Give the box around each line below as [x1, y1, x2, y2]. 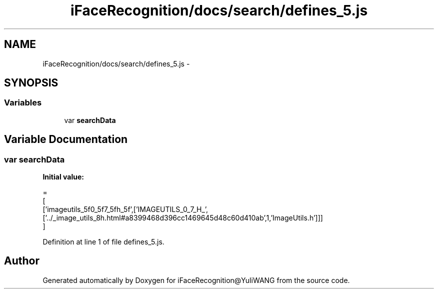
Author [4, 254, 39, 267]
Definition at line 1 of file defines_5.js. [42, 237, 164, 246]
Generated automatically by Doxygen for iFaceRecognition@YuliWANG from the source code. [42, 275, 350, 284]
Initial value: [42, 172, 84, 181]
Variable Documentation [4, 133, 128, 146]
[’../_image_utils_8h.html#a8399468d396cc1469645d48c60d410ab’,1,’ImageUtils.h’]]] [42, 213, 323, 222]
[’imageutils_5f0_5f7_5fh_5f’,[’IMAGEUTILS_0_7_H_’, [42, 205, 208, 214]
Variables [4, 97, 42, 108]
